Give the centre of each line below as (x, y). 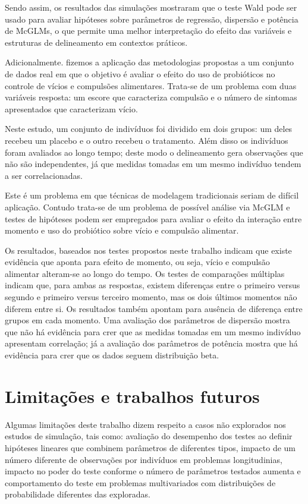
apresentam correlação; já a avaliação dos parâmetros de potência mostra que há (151, 343)
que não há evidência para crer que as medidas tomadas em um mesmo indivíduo (153, 331)
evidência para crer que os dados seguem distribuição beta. (112, 355)
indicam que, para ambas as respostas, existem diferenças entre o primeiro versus (153, 285)
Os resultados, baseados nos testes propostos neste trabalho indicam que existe (148, 250)
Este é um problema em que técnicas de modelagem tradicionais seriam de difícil (152, 195)
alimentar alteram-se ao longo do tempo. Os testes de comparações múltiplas (145, 273)
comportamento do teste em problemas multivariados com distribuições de (140, 482)
